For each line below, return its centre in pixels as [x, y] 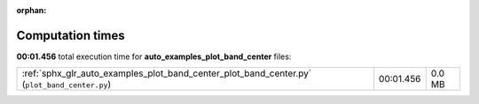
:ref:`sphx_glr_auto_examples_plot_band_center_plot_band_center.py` [167, 73]
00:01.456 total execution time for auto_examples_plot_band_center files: [154, 56]
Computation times [71, 35]
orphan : [31, 10]
